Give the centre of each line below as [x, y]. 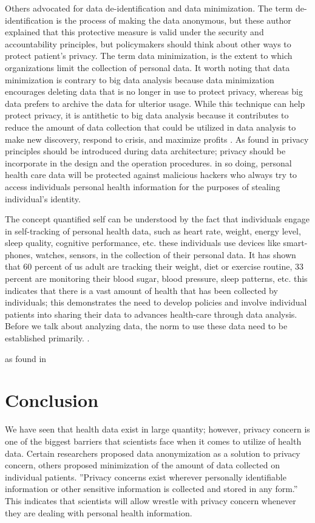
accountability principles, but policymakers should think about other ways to [148, 43]
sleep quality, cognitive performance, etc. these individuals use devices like [143, 243]
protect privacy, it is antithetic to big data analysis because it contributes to [147, 115]
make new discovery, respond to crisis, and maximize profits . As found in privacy [157, 139]
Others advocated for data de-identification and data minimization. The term [149, 8]
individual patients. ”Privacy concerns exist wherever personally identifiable [146, 477]
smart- [295, 243]
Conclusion [52, 400]
